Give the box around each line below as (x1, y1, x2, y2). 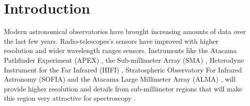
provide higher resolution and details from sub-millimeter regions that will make (4, 83, 242, 93)
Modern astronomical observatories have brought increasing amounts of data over (4, 26, 246, 36)
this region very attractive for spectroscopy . (4, 93, 136, 103)
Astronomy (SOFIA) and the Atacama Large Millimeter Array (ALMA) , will (4, 74, 236, 84)
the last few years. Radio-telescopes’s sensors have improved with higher (4, 35, 218, 46)
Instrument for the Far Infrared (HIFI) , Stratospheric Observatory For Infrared (4, 64, 242, 74)
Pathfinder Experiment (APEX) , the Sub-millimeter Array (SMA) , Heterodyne (4, 54, 244, 65)
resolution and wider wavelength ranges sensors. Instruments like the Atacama (4, 45, 237, 55)
